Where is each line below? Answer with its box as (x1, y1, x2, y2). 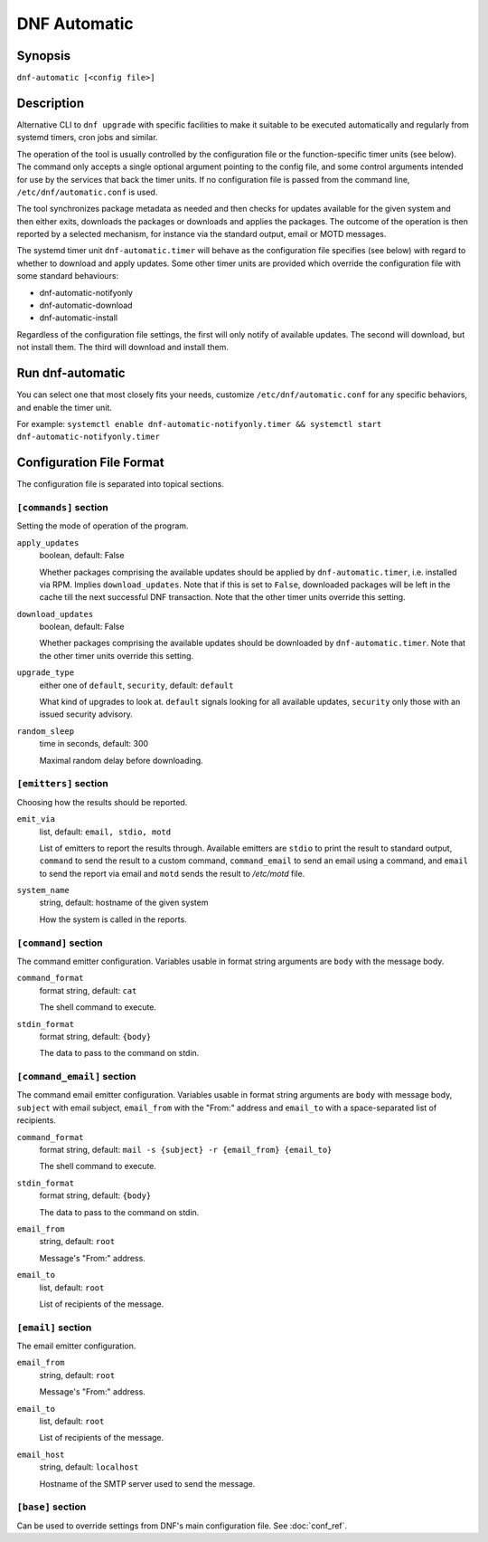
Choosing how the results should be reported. (16, 796, 188, 807)
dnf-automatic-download (39, 300, 133, 311)
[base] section (16, 1500, 87, 1513)
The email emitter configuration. (16, 1340, 136, 1352)
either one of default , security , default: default (39, 680, 234, 690)
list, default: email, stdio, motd (39, 826, 172, 837)
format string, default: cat (39, 985, 137, 995)
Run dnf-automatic (16, 366, 126, 381)
